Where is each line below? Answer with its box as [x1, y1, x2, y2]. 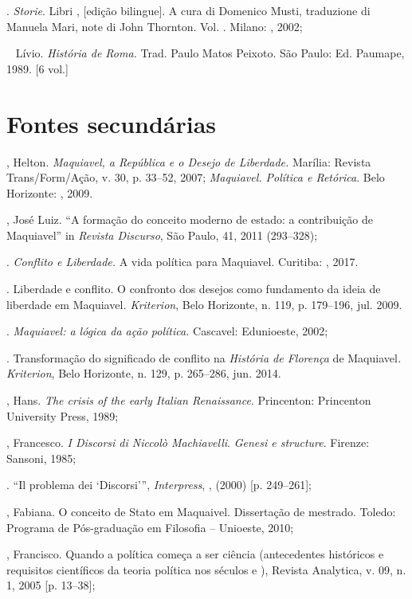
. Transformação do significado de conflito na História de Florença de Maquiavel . [6, 349, 402, 366]
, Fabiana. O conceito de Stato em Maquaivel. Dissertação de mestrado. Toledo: [6, 503, 396, 519]
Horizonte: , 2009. [6, 184, 93, 201]
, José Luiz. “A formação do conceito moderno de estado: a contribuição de [6, 211, 373, 228]
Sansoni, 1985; [6, 449, 77, 466]
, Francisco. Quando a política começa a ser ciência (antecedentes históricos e [6, 546, 384, 562]
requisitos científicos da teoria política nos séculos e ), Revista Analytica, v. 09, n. [6, 561, 406, 577]
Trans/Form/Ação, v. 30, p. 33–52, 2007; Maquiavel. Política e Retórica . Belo [6, 169, 385, 186]
